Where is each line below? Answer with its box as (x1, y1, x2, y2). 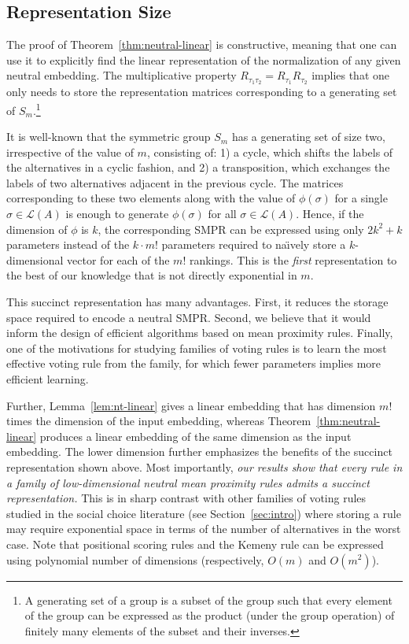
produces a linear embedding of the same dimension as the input (39, 427, 352, 444)
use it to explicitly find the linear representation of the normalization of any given (6, 51, 401, 68)
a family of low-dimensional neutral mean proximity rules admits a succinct (6, 474, 370, 490)
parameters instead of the (6, 236, 130, 253)
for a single (334, 190, 388, 206)
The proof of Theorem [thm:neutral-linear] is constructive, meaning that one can (6, 36, 397, 53)
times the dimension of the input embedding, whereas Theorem (6, 413, 311, 429)
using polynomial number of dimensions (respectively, (6, 551, 264, 568)
